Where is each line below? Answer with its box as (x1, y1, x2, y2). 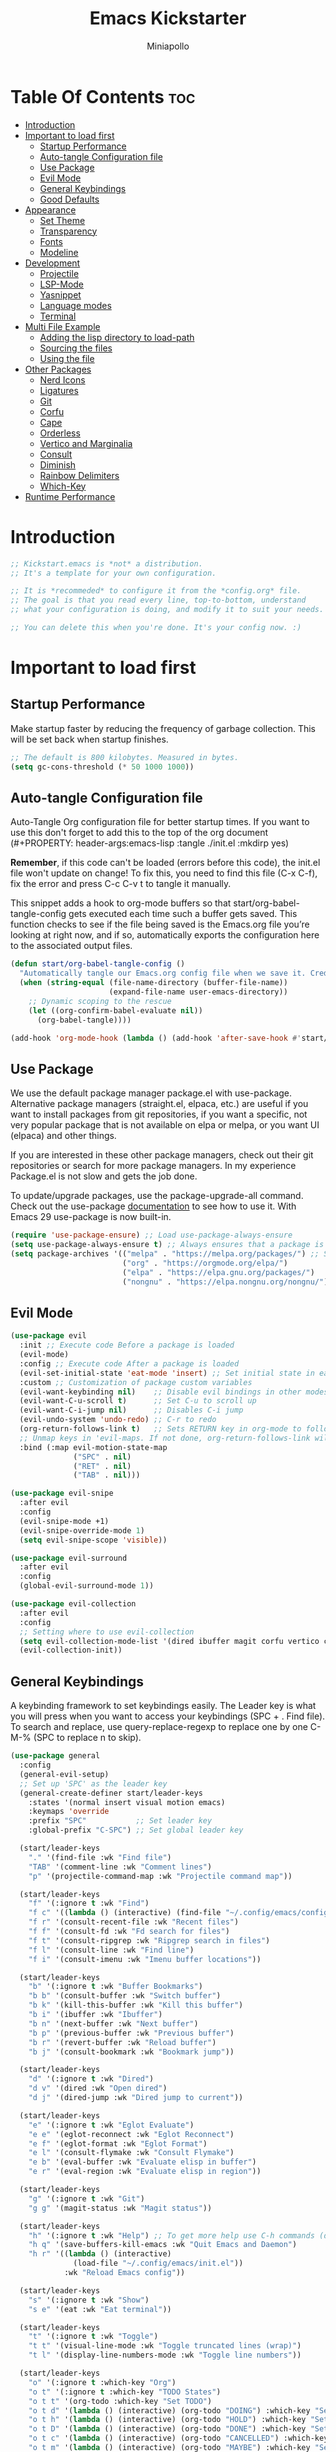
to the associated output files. (10, 940, 133, 952)
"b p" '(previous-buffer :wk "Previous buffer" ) (28, 2028, 235, 2038)
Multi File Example (24, 320, 101, 332)
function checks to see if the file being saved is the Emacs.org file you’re (10, 918, 310, 931)
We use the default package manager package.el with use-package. (10, 1087, 293, 1099)
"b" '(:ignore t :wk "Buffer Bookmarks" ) (28, 1982, 203, 1992)
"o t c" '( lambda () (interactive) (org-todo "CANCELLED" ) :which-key (28, 2433, 329, 2444)
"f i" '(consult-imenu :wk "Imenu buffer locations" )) (28, 1954, 262, 1964)
